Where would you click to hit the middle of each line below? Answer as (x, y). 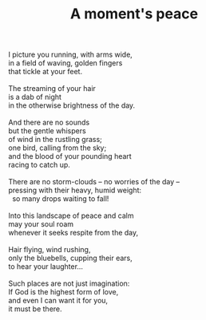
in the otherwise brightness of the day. (72, 105)
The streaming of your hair (52, 89)
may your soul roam (41, 224)
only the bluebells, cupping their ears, (71, 258)
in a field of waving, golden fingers (65, 63)
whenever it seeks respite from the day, (73, 233)
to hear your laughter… (46, 267)
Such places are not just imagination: (69, 283)
